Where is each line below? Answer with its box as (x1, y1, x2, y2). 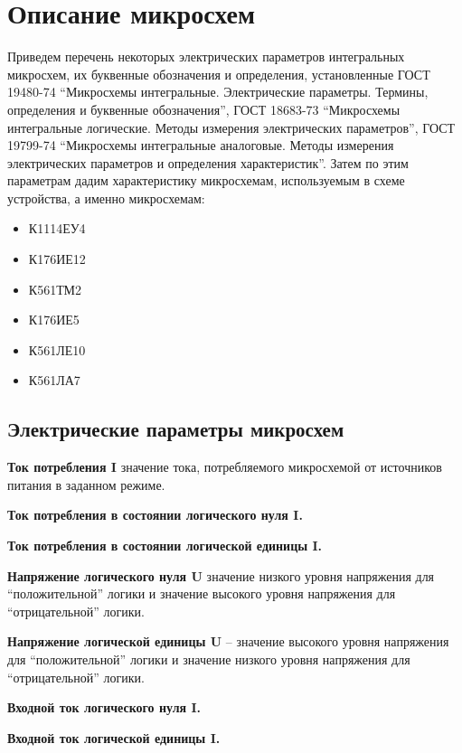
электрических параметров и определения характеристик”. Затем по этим (7, 153, 409, 172)
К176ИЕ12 (28, 249, 86, 268)
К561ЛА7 (28, 371, 80, 390)
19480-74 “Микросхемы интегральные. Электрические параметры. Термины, (7, 82, 429, 101)
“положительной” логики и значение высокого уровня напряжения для (7, 584, 396, 603)
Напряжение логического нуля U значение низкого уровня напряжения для (7, 566, 435, 585)
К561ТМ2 (28, 279, 81, 298)
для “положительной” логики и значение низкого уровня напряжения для (7, 649, 410, 668)
